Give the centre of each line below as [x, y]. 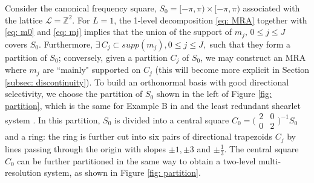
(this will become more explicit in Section [232, 70]
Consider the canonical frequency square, [81, 8]
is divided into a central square [172, 119]
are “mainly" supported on [92, 70]
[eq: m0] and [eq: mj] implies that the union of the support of [119, 32]
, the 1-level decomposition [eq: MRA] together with [211, 20]
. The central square [261, 148]
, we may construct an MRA [253, 57]
